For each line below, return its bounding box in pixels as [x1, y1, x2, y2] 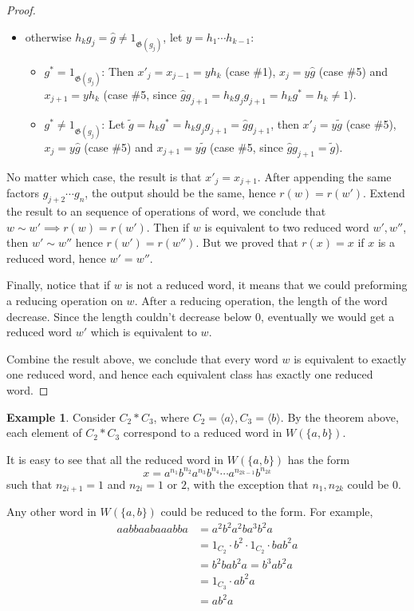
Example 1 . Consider [6, 408, 116, 425]
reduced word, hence [6, 249, 106, 266]
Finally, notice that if [6, 276, 111, 293]
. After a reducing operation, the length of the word [134, 292, 388, 308]
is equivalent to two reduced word [204, 218, 369, 235]
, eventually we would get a [261, 307, 395, 324]
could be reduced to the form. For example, [160, 503, 373, 520]
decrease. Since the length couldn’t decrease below [6, 307, 252, 324]
